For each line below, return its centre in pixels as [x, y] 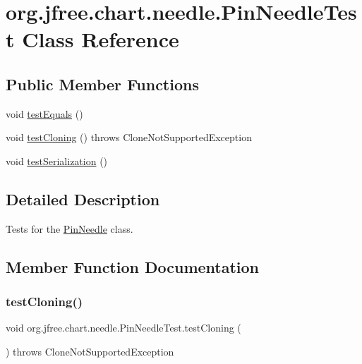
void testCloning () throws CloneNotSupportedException [129, 137]
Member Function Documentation [133, 266]
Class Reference [101, 39]
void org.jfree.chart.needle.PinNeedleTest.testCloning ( [123, 328]
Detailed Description [83, 199]
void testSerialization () [57, 160]
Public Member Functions [102, 84]
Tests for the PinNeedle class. [70, 228]
